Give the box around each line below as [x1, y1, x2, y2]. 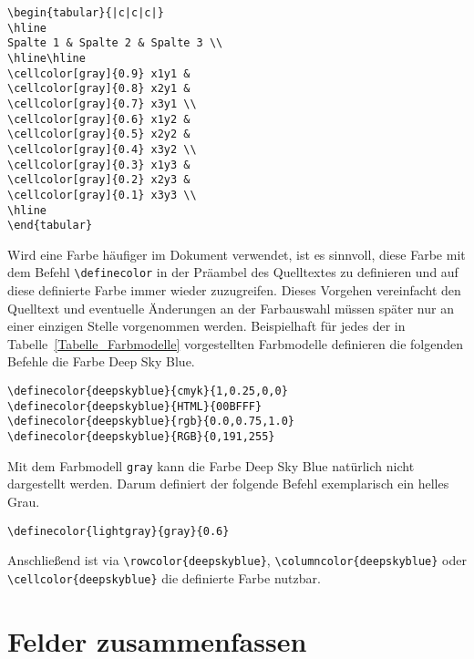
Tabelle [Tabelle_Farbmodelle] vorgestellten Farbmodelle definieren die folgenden [7, 334, 464, 353]
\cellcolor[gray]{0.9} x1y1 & [7, 67, 191, 80]
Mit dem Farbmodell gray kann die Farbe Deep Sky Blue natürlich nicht [7, 456, 415, 475]
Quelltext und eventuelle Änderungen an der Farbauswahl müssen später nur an [7, 298, 454, 317]
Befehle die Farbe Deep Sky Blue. [7, 352, 195, 371]
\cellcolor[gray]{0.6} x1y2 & [7, 112, 191, 126]
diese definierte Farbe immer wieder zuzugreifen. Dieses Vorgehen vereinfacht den [7, 281, 461, 300]
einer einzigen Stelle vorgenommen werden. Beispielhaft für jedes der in [7, 316, 406, 335]
